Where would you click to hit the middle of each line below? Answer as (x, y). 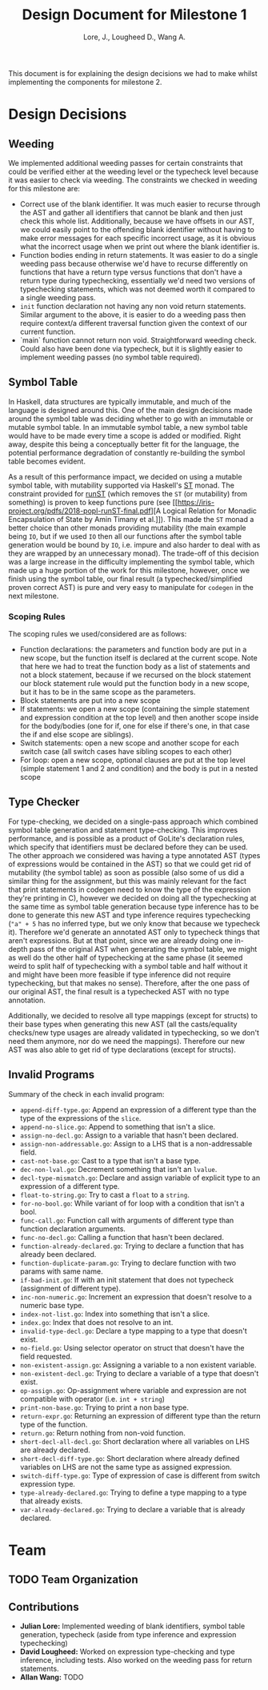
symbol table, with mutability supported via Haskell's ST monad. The (121, 485)
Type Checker (44, 802)
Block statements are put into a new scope (90, 700)
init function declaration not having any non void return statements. (133, 306)
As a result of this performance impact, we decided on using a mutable (125, 476)
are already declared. (55, 1450)
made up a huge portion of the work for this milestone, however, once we (129, 570)
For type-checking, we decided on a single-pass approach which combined (133, 821)
